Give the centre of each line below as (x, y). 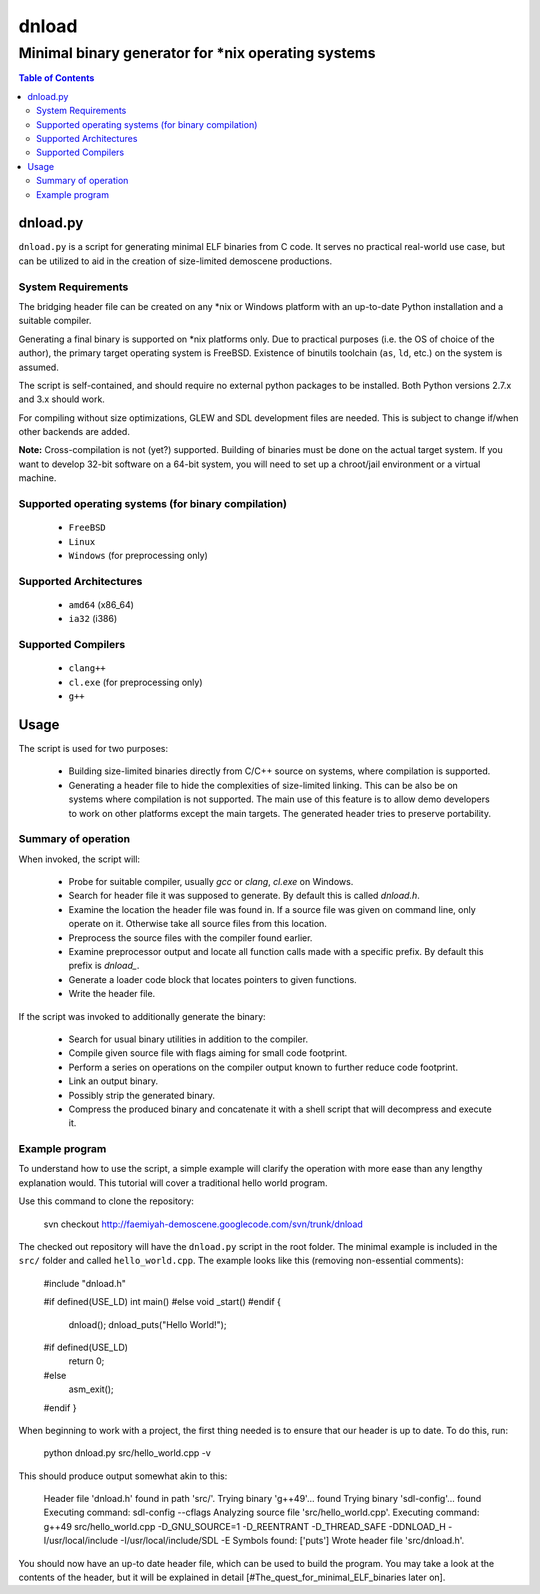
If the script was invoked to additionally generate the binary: (142, 1016)
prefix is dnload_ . (104, 966)
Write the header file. (112, 994)
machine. (37, 478)
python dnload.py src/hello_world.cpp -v (127, 1453)
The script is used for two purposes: (93, 748)
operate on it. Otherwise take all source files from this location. (197, 924)
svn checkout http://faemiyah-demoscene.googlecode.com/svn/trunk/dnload (203, 1224)
